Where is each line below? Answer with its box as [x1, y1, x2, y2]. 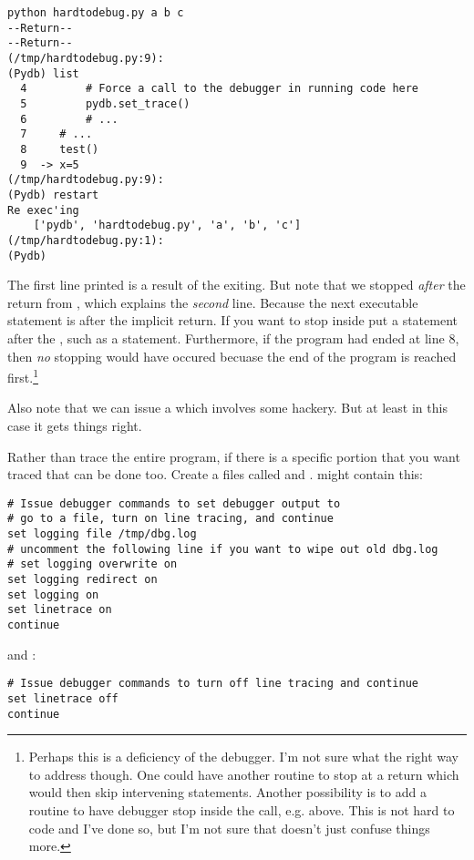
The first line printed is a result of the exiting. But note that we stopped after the [7, 275, 466, 294]
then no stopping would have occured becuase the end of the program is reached [7, 346, 457, 365]
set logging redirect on [7, 573, 158, 587]
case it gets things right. [7, 415, 142, 435]
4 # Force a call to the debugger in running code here [20, 82, 419, 96]
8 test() [20, 142, 99, 156]
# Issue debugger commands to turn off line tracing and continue [7, 677, 419, 691]
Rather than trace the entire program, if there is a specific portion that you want [7, 446, 460, 466]
